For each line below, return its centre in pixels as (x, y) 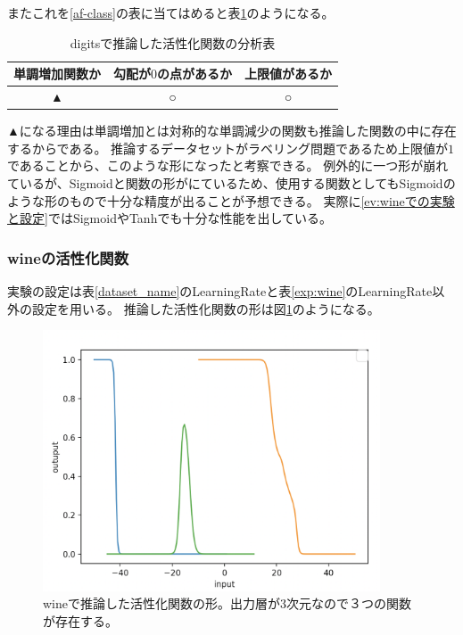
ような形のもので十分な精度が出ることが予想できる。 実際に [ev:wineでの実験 (231, 200)
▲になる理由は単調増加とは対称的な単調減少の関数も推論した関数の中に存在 (232, 131)
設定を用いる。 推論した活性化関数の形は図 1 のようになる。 (206, 308)
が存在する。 (80, 620)
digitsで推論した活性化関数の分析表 (173, 42)
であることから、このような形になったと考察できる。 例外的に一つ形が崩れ (228, 165)
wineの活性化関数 (68, 257)
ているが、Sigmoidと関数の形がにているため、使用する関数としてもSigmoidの (231, 182)
